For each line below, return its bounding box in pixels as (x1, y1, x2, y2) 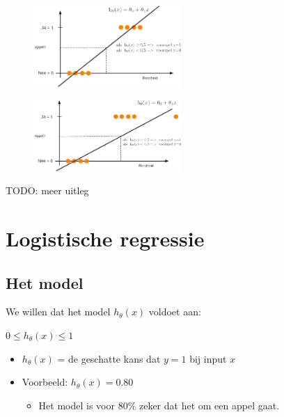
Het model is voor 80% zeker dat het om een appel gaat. (38, 398, 280, 412)
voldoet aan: (148, 304, 201, 319)
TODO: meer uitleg (6, 183, 89, 198)
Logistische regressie (6, 223, 205, 252)
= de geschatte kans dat (57, 351, 161, 365)
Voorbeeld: (22, 375, 68, 389)
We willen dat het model (6, 304, 111, 319)
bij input (189, 351, 227, 365)
